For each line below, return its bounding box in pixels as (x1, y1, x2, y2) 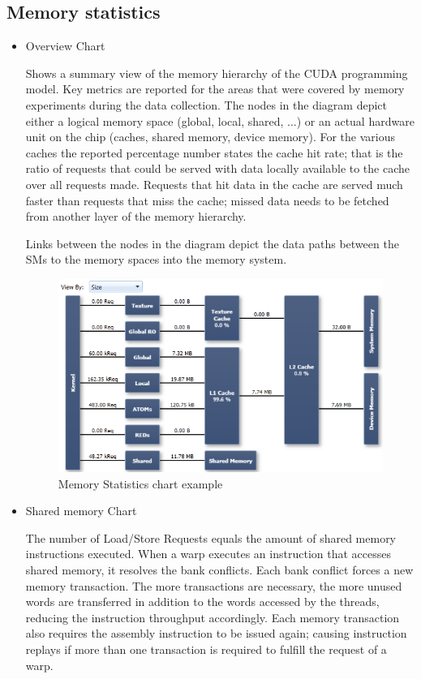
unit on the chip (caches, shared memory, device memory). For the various (25, 128, 396, 145)
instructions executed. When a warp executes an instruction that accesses (25, 545, 391, 562)
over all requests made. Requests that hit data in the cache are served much (25, 175, 403, 192)
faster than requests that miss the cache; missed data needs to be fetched (25, 191, 389, 208)
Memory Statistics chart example (58, 475, 223, 492)
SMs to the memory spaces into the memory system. (25, 251, 287, 268)
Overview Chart (25, 37, 105, 54)
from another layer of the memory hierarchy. (25, 208, 247, 225)
